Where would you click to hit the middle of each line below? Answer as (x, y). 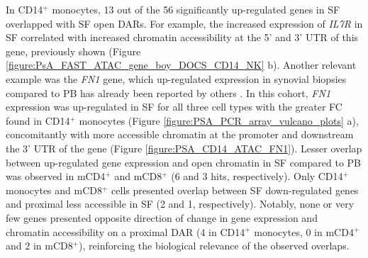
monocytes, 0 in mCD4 (304, 231)
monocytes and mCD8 (54, 190)
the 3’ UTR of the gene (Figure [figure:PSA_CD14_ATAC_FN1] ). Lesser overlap (184, 148)
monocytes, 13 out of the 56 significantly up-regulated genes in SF (196, 9)
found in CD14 (38, 120)
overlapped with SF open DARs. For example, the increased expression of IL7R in (184, 23)
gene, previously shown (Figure (73, 51)
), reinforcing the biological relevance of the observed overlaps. (214, 246)
